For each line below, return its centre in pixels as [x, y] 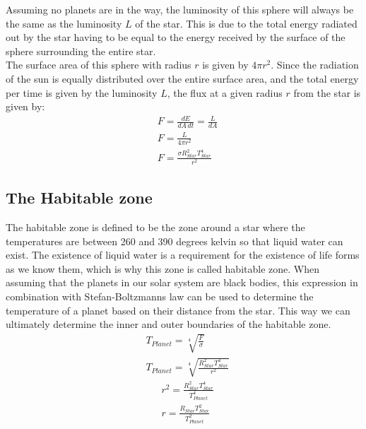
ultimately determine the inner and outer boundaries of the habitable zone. [169, 324]
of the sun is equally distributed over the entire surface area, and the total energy [182, 78]
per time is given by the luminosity [82, 92]
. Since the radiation [315, 65]
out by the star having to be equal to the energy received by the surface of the [176, 37]
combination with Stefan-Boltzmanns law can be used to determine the [160, 296]
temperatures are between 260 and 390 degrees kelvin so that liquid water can [175, 241]
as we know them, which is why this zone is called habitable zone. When [163, 268]
